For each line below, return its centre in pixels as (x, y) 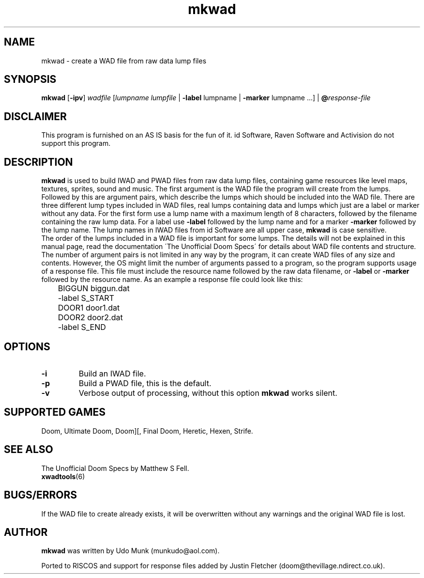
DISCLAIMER (35, 116)
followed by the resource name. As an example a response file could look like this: (172, 280)
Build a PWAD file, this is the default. (145, 383)
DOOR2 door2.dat (90, 318)
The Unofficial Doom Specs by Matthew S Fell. (115, 468)
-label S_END (82, 327)
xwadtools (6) (63, 476)
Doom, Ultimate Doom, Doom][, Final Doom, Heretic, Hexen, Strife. (147, 431)
